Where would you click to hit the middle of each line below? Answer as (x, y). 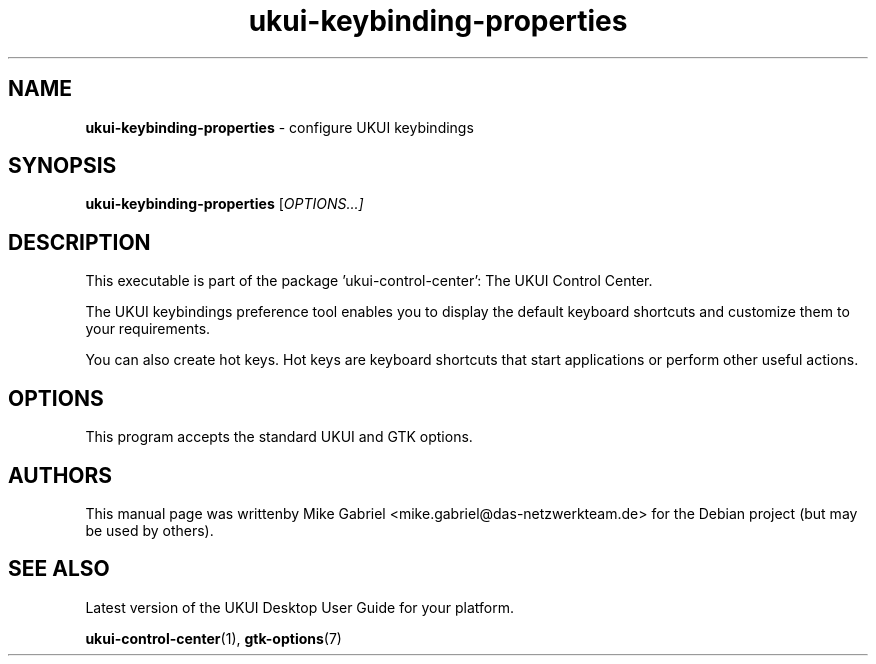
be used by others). (149, 530)
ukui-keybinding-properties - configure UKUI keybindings (279, 127)
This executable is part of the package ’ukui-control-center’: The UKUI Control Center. (369, 281)
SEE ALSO (59, 569)
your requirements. (148, 329)
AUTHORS (60, 475)
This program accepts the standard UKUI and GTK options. (279, 437)
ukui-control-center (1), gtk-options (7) (213, 638)
